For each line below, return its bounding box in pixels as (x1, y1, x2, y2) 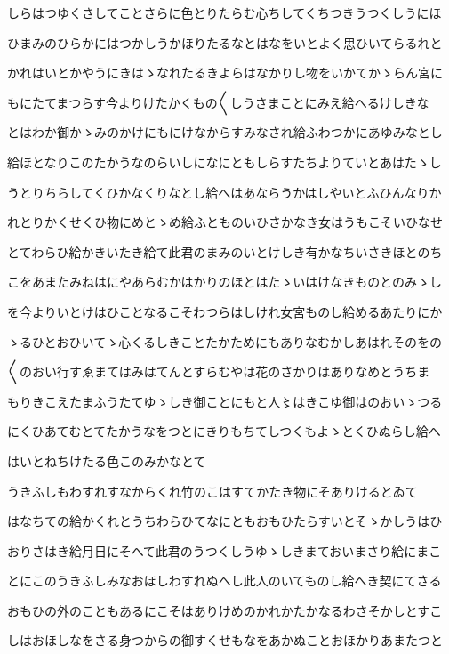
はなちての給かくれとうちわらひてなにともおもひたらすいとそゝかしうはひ (7, 512, 443, 530)
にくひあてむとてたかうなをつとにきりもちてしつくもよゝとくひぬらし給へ (7, 422, 441, 440)
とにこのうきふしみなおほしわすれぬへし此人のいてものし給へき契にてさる (7, 571, 442, 590)
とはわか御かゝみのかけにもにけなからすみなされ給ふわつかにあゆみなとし (7, 123, 443, 141)
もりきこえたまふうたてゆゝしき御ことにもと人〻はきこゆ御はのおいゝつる (7, 392, 443, 410)
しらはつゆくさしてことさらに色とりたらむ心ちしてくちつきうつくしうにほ (7, 4, 442, 21)
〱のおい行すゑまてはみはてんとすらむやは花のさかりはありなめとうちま (7, 362, 430, 381)
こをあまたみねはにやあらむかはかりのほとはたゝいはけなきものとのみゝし (7, 272, 443, 291)
